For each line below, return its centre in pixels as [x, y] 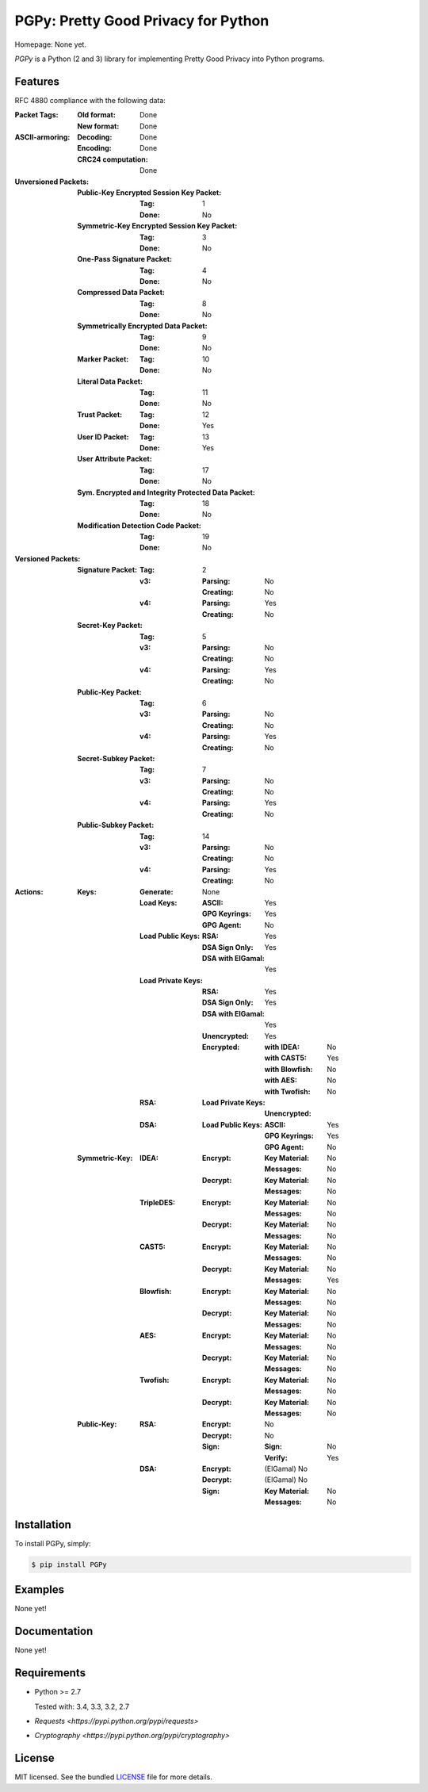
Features [37, 81]
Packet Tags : [36, 115]
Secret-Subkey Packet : [116, 758]
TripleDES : [158, 1202]
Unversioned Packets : [52, 182]
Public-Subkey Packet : [116, 825]
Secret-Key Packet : [110, 626]
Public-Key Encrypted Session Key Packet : [149, 192]
